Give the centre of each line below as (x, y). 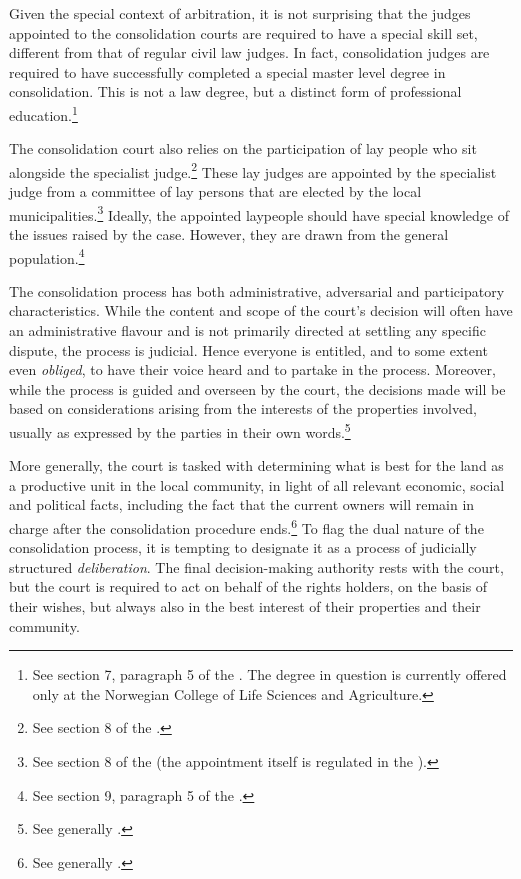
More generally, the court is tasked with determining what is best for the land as (256, 465)
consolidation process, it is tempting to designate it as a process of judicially (243, 547)
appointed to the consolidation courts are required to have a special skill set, (243, 32)
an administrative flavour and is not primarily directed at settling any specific (247, 329)
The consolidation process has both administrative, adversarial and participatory (257, 290)
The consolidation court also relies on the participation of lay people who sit (243, 148)
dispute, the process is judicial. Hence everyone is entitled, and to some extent (248, 349)
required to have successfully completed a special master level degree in (227, 71)
